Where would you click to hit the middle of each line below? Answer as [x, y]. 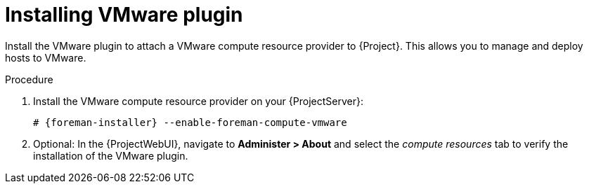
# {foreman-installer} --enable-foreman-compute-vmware [190, 122]
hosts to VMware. [46, 57]
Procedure [29, 79]
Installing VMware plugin [124, 15]
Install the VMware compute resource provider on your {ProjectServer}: [198, 101]
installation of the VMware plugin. [111, 155]
